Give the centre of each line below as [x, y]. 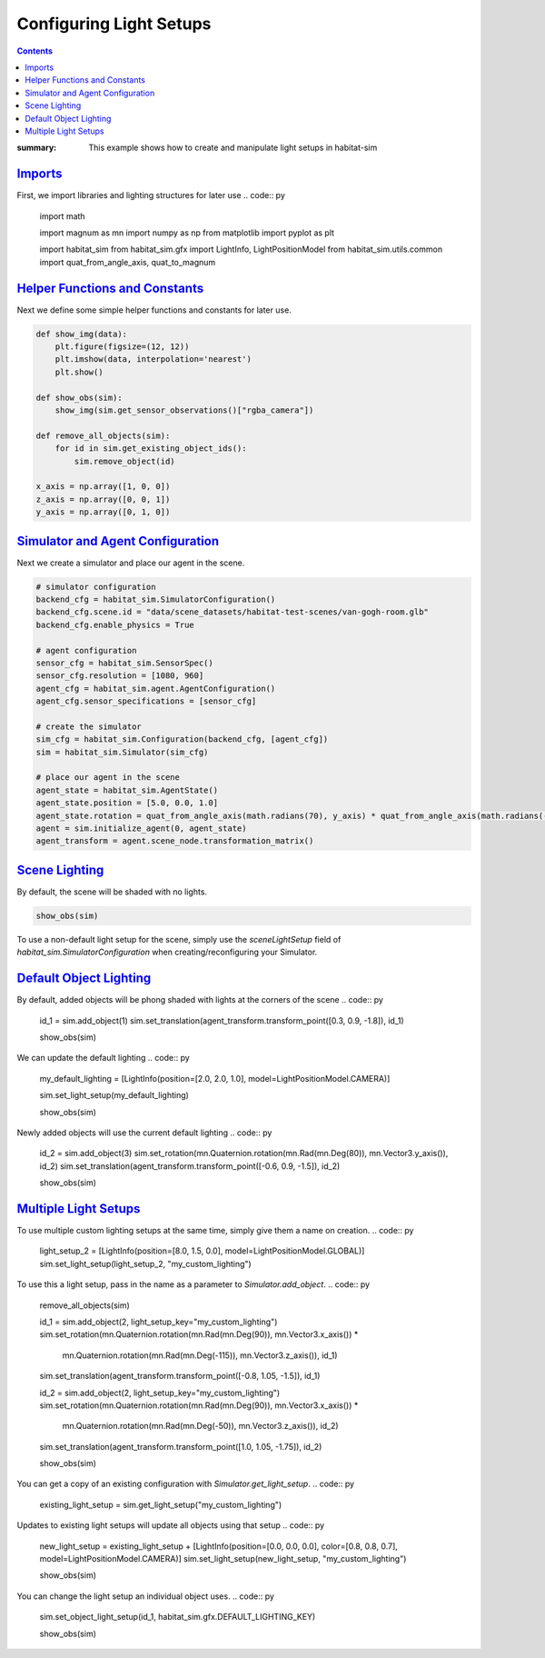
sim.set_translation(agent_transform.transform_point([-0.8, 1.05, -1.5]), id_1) [180, 1376]
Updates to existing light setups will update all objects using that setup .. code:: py [171, 1525]
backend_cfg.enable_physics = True [115, 624]
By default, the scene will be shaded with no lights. [112, 892]
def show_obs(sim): [79, 397]
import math [62, 216]
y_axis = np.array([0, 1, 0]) [103, 512]
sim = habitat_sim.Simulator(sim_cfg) [122, 752]
